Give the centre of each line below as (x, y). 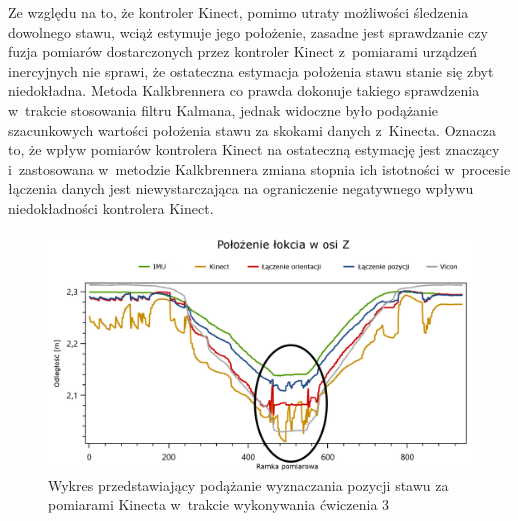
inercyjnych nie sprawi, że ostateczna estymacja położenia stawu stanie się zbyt (251, 70)
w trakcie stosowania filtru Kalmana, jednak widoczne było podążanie (223, 109)
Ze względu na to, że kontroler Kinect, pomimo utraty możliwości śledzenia (238, 12)
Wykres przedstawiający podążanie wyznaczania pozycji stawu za (248, 484)
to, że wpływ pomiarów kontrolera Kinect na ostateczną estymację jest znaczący (254, 149)
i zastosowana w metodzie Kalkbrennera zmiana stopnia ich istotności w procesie (259, 168)
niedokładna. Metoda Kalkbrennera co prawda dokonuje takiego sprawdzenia (244, 90)
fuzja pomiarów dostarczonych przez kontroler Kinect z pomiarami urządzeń (242, 51)
